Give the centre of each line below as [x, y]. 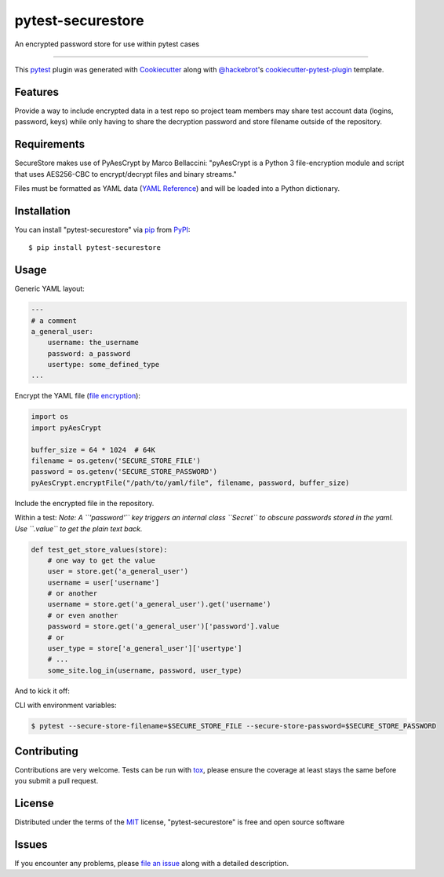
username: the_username [93, 343]
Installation [42, 211]
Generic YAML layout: [50, 289]
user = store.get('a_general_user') [118, 571]
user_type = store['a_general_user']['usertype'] [145, 649]
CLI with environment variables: [66, 705]
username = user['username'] [104, 582]
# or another [73, 594]
